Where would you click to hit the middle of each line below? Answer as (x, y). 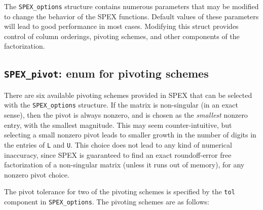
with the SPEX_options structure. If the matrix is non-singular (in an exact (121, 105)
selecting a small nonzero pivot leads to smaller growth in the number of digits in (130, 135)
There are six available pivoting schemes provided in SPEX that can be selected (128, 95)
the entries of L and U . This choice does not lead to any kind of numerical (118, 144)
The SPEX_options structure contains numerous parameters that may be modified (131, 6)
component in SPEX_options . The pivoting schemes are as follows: (107, 201)
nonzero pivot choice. (37, 174)
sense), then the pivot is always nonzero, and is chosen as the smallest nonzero (126, 115)
